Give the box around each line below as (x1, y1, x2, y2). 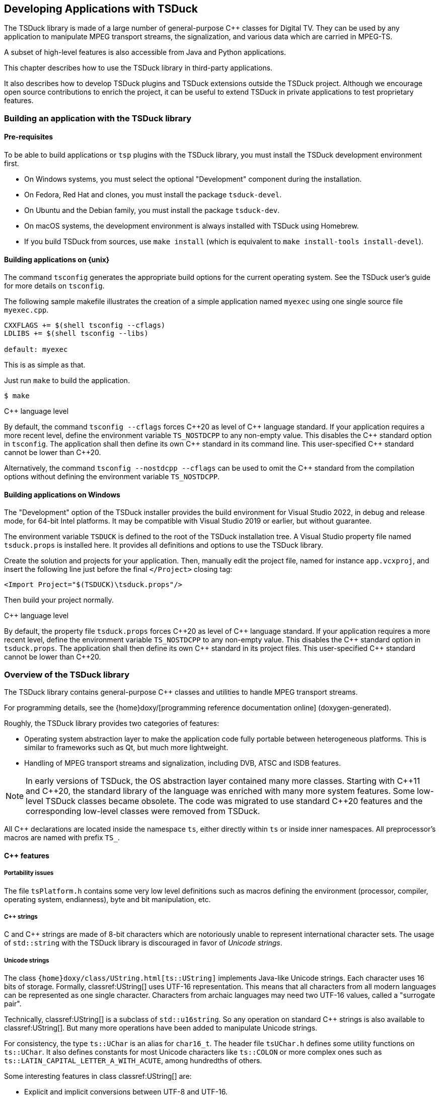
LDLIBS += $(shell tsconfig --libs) (4, 329, 149, 338)
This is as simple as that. (4, 360, 86, 370)
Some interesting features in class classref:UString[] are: (4, 1072, 192, 1081)
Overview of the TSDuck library (4, 669, 129, 680)
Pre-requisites (4, 132, 53, 141)
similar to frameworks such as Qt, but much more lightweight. (24, 743, 229, 752)
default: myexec (4, 345, 68, 354)
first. (4, 159, 19, 168)
